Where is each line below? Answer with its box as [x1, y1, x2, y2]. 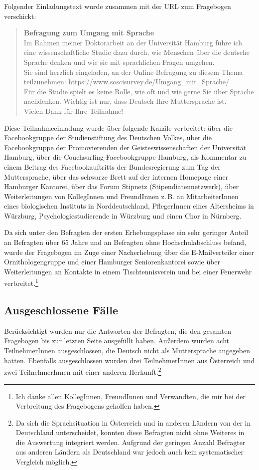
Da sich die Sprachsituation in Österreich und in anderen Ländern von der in [15, 417, 251, 428]
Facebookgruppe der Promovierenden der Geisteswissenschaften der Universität [4, 142, 247, 152]
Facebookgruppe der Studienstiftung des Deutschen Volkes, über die [4, 132, 212, 143]
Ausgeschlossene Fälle [4, 302, 119, 318]
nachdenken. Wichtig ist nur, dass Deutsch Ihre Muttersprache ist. [23, 96, 227, 106]
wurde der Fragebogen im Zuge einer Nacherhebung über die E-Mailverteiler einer [4, 246, 255, 257]
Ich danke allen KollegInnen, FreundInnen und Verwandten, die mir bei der [15, 391, 246, 401]
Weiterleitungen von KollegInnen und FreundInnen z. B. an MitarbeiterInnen [4, 191, 239, 201]
